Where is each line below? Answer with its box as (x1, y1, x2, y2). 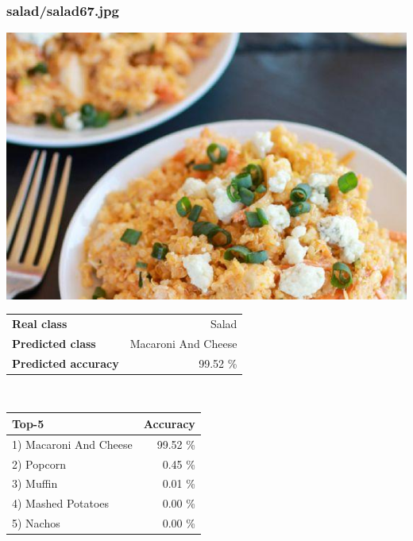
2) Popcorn (12, 455, 66, 472)
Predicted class (12, 334, 96, 351)
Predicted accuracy (12, 354, 119, 371)
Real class (12, 315, 68, 331)
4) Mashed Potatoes (12, 495, 110, 512)
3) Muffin (12, 475, 58, 492)
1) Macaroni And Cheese (12, 435, 133, 452)
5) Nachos (12, 515, 60, 531)
